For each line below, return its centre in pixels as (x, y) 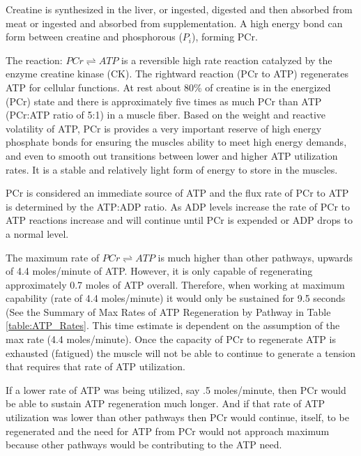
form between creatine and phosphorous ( (94, 37)
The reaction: (34, 60)
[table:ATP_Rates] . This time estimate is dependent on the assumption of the (173, 325)
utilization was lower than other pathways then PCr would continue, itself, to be (177, 417)
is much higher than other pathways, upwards (255, 257)
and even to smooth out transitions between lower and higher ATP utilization (172, 155)
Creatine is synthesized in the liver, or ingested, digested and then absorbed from (179, 9)
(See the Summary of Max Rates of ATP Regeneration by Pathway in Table (168, 311)
